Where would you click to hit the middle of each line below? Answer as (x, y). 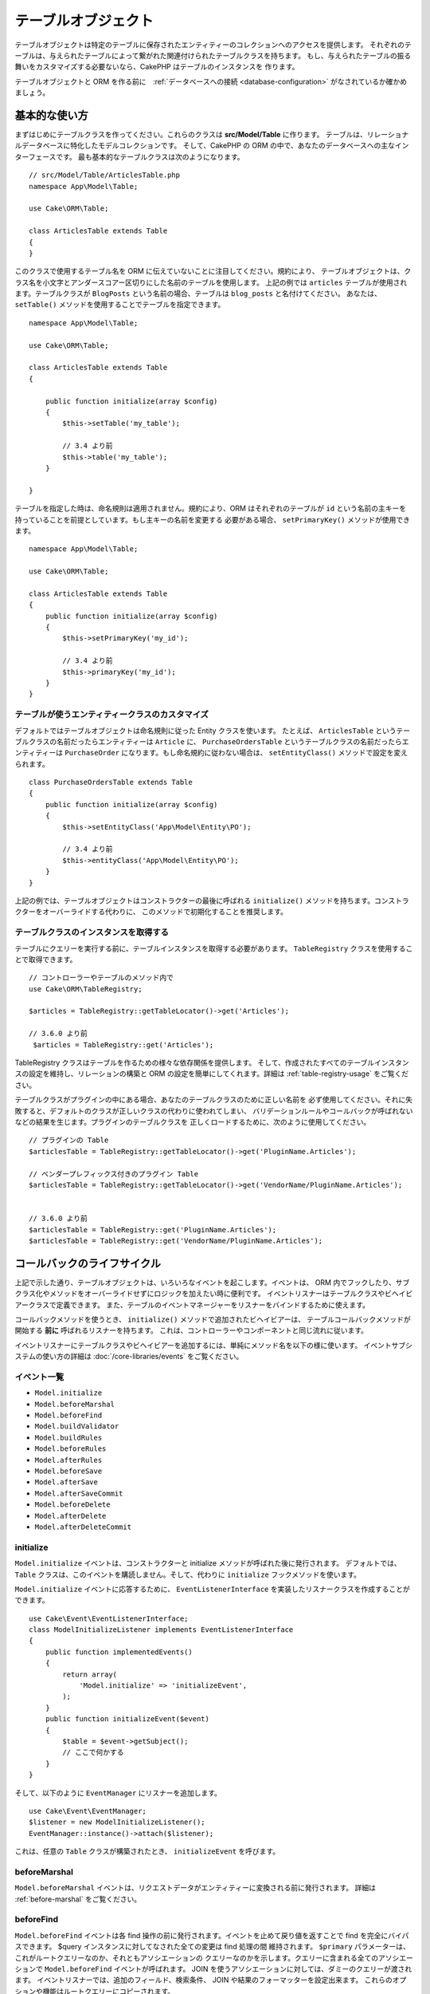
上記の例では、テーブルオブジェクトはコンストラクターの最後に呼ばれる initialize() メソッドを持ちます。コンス (205, 900)
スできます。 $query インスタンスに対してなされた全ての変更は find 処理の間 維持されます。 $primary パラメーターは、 (212, 1947)
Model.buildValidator (77, 1427)
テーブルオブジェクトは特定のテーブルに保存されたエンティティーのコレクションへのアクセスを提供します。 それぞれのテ (213, 45)
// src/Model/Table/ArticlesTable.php (105, 175)
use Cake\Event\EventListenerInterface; (109, 1618)
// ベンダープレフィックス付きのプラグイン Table (114, 1174)
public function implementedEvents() (119, 1652)
